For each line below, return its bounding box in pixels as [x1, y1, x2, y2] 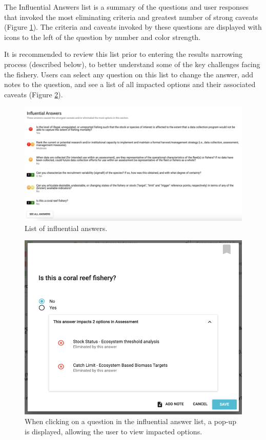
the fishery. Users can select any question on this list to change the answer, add [4, 69, 254, 79]
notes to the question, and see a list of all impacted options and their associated [4, 79, 256, 90]
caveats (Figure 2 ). [4, 89, 63, 99]
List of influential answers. [25, 222, 108, 233]
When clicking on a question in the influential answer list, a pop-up [25, 416, 236, 427]
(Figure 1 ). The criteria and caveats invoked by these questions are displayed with [4, 22, 262, 32]
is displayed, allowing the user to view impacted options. [25, 426, 202, 436]
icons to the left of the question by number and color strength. [4, 31, 201, 42]
